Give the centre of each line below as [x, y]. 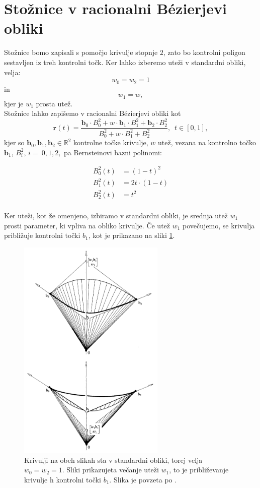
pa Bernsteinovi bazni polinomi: [113, 152]
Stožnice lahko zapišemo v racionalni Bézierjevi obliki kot [93, 113]
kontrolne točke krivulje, [111, 142]
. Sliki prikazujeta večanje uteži [110, 470]
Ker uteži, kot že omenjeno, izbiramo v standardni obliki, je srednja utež [116, 215]
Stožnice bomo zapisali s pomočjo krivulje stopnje [81, 52]
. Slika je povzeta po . [143, 479]
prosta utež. [54, 103]
